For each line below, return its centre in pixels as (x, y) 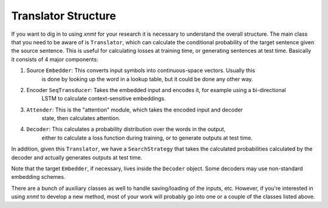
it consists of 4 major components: (55, 59)
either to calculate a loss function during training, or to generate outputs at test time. (147, 138)
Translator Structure (64, 16)
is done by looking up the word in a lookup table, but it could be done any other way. (147, 79)
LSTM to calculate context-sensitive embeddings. (104, 99)
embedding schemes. (39, 177)
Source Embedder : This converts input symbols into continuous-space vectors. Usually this (141, 70)
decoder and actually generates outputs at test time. (77, 157)
